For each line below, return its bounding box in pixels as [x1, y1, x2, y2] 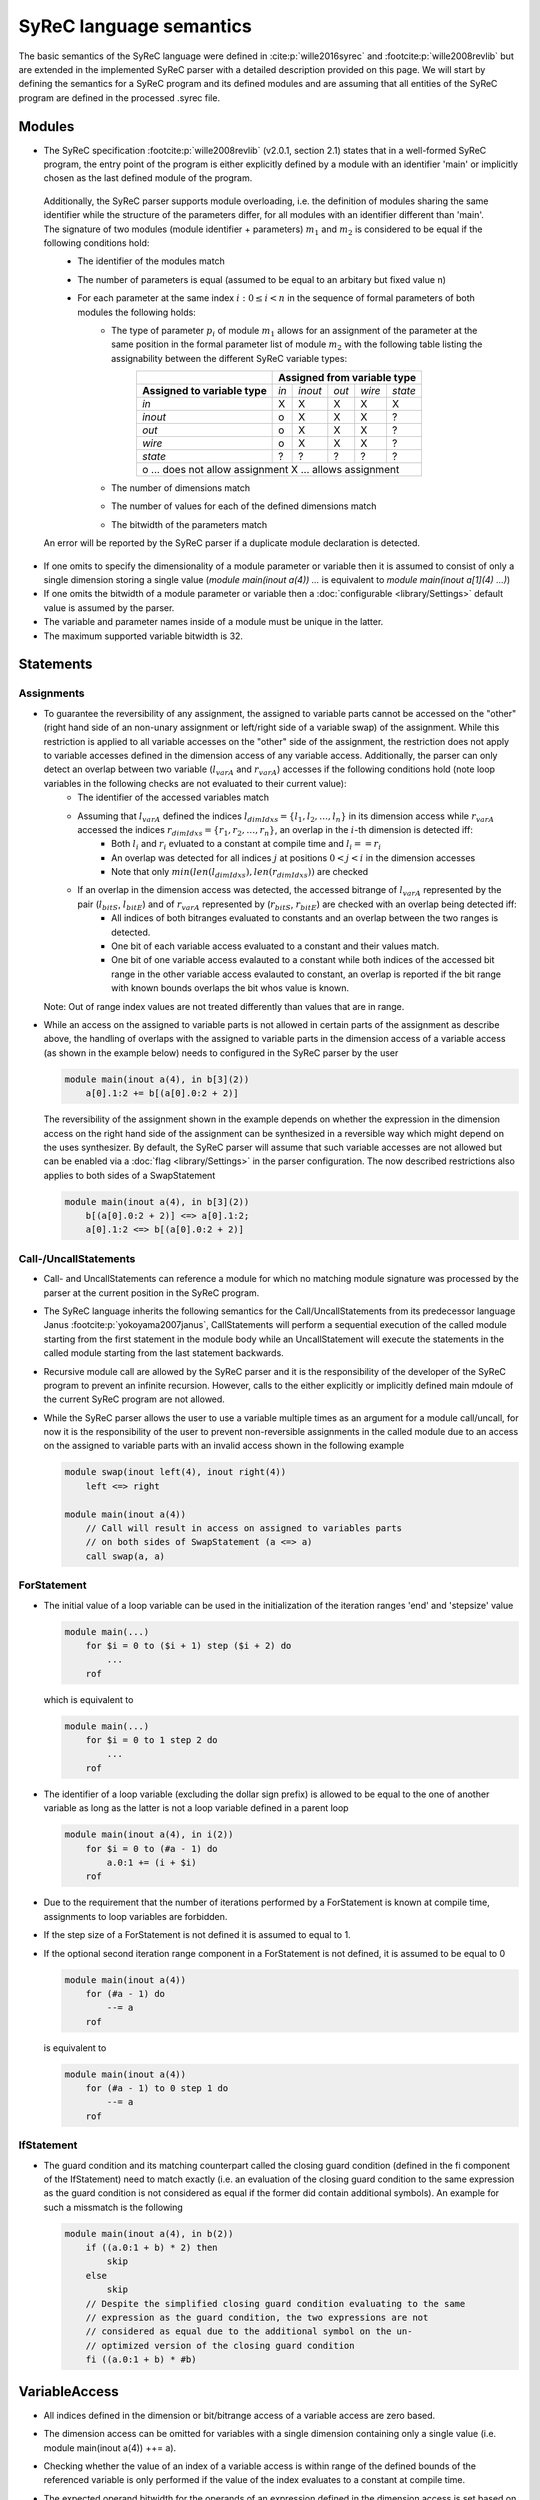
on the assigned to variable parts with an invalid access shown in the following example [43, 1440, 405, 1452]
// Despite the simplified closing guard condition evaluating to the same [85, 2298, 466, 2309]
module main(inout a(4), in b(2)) [64, 2228, 234, 2239]
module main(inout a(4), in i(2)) [64, 1829, 234, 1840]
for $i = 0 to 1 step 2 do [85, 1735, 219, 1746]
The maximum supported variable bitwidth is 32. [43, 630, 244, 642]
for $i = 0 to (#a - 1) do [85, 1843, 219, 1854]
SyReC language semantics [18, 15, 252, 37]
